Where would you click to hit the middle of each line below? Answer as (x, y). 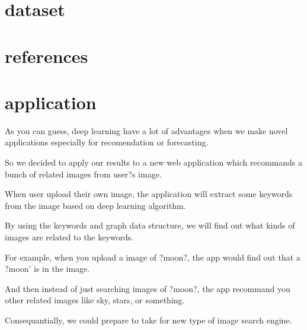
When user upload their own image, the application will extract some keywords (149, 194)
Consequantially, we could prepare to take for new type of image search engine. (148, 320)
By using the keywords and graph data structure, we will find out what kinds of (150, 225)
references (47, 55)
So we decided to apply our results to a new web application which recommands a (153, 162)
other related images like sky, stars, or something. (95, 300)
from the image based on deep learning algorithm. (95, 205)
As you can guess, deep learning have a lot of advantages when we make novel (146, 130)
